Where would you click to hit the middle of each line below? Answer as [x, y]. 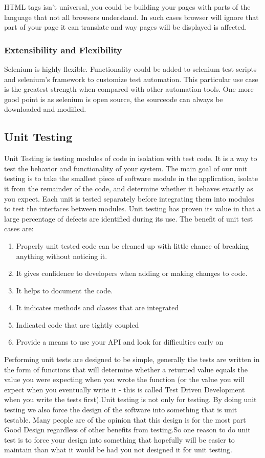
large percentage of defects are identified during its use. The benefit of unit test [129, 218]
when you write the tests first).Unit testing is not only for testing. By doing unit [130, 399]
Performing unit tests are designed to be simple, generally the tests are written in [132, 359]
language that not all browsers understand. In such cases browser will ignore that [131, 17]
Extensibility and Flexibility [63, 49]
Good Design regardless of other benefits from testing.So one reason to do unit [127, 430]
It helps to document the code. [64, 290]
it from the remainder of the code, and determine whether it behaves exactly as [129, 188]
